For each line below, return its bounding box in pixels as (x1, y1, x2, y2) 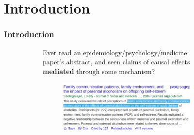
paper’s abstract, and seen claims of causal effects (43, 57, 190, 67)
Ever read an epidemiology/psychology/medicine (43, 47, 187, 57)
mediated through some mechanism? (43, 66, 155, 76)
